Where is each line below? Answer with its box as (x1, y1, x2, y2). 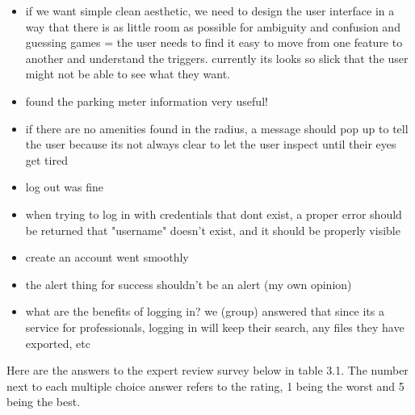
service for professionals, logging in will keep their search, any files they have (25, 318, 405, 335)
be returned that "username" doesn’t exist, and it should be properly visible (25, 221, 400, 238)
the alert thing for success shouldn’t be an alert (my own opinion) (25, 275, 352, 292)
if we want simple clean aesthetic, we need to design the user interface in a (25, 2, 395, 19)
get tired (25, 151, 68, 168)
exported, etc (25, 334, 90, 351)
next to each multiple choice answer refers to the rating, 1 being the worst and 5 (6, 377, 405, 394)
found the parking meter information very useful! (25, 92, 268, 109)
